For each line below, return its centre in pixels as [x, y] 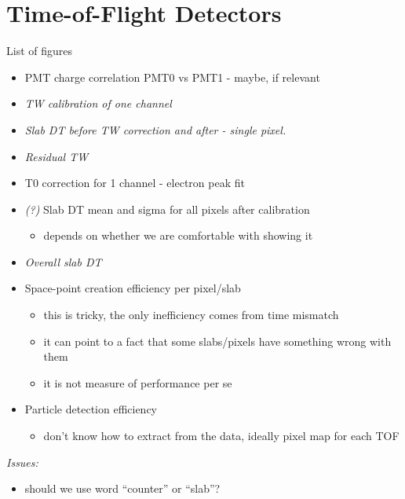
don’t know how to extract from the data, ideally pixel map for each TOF [221, 436]
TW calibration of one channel [98, 103]
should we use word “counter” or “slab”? [122, 488]
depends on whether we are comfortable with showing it [178, 235]
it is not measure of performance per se [138, 382]
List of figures [39, 51]
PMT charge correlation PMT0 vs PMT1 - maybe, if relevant [172, 77]
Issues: [22, 462]
